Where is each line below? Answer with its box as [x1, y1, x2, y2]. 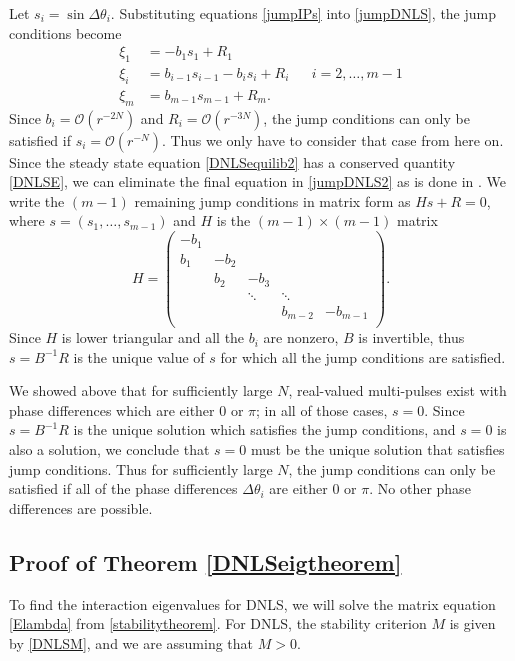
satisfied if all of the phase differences [9, 478, 238, 499]
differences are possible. [9, 497, 153, 518]
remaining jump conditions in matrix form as [134, 190, 411, 211]
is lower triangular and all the [61, 327, 245, 348]
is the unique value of [73, 346, 205, 367]
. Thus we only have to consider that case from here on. [161, 129, 504, 150]
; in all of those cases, [256, 399, 388, 420]
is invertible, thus [358, 327, 465, 348]
